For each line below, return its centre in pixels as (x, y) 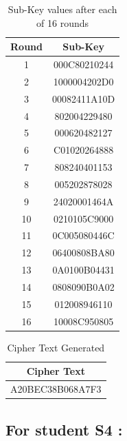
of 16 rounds (63, 22)
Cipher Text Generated (56, 347)
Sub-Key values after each (62, 9)
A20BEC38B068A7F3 (56, 389)
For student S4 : (64, 429)
